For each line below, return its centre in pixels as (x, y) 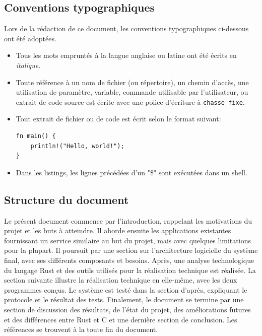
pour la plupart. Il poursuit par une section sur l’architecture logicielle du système (131, 250)
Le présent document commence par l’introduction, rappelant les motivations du (128, 220)
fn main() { (36, 136)
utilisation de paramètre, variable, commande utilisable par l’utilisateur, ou (132, 92)
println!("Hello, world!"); (77, 146)
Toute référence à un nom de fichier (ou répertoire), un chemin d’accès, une (132, 82)
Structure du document (67, 199)
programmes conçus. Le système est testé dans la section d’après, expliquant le (126, 289)
